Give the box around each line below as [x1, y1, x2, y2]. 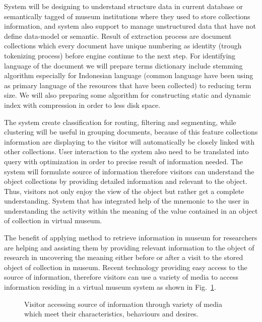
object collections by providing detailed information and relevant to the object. [4, 176, 247, 186]
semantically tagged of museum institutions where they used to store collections [4, 11, 250, 21]
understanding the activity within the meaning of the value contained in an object [4, 205, 258, 216]
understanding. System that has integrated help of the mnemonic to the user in [4, 196, 249, 206]
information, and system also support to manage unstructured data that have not [4, 21, 256, 31]
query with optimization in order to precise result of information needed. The [4, 156, 243, 166]
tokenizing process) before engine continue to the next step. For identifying [4, 50, 236, 60]
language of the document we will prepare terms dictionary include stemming [4, 60, 243, 71]
